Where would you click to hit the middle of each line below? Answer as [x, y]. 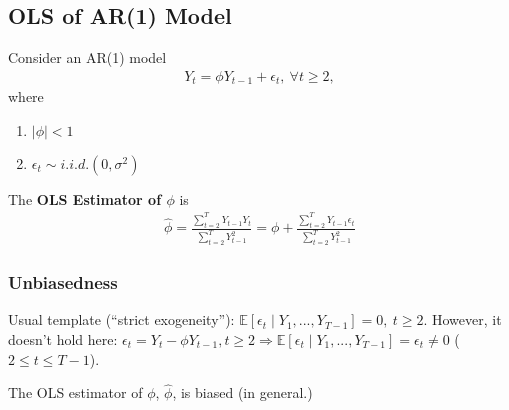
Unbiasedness [63, 282]
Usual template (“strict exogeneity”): [121, 319]
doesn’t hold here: [63, 338]
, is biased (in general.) [242, 392]
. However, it [462, 319]
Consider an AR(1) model [87, 57]
